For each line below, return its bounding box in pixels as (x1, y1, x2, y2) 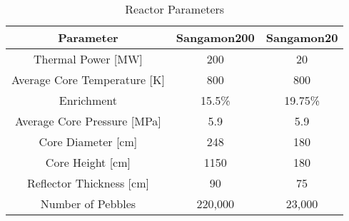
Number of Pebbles (40, 195, 136, 212)
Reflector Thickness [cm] (26, 175, 149, 191)
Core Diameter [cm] (39, 133, 138, 150)
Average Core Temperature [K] (11, 71, 165, 88)
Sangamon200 (176, 29, 255, 46)
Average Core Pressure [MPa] (15, 113, 161, 129)
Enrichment (59, 92, 117, 108)
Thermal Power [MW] (34, 51, 143, 67)
